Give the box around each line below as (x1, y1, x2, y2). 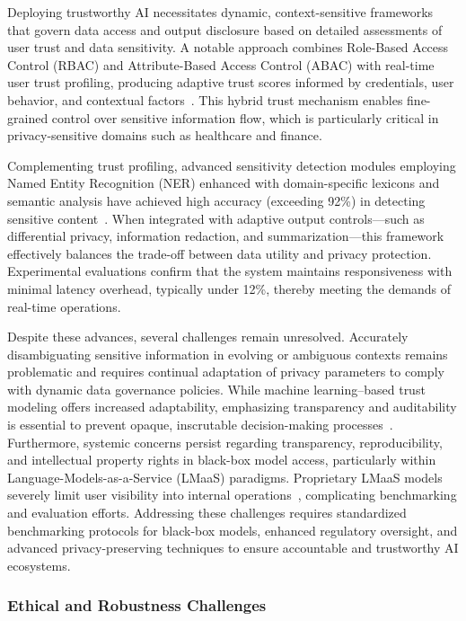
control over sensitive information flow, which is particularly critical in (51, 108, 439, 127)
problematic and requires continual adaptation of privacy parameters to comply (7, 362, 444, 381)
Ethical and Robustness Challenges (7, 594, 267, 617)
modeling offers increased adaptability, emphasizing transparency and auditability (7, 397, 457, 416)
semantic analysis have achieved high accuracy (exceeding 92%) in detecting (7, 191, 426, 209)
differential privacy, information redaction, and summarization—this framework (7, 226, 444, 245)
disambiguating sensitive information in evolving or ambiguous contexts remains (7, 344, 448, 363)
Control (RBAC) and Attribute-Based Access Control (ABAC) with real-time (7, 55, 435, 74)
